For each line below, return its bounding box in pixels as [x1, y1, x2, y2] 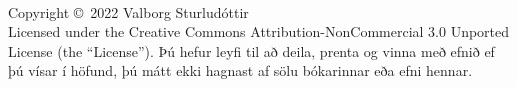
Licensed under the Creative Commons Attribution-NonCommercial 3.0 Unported [8, 21, 510, 42]
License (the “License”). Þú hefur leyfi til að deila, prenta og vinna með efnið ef [8, 40, 495, 61]
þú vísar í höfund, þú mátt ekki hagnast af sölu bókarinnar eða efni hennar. [8, 60, 473, 81]
